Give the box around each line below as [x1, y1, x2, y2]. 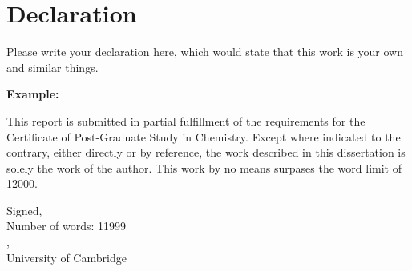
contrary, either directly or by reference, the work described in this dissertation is [6, 144, 406, 161]
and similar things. [6, 58, 99, 75]
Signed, [6, 201, 42, 218]
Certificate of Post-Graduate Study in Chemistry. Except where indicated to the [6, 128, 401, 145]
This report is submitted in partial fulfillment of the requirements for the [6, 112, 366, 129]
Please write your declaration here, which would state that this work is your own [6, 43, 403, 60]
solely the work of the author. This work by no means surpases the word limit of [6, 159, 402, 176]
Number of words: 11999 [6, 217, 127, 234]
